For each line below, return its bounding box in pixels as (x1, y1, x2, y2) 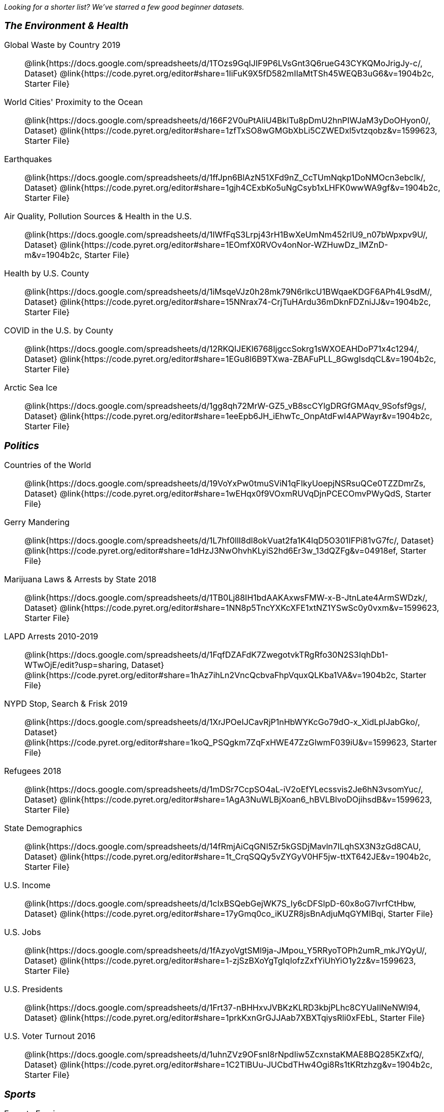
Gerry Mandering (4, 517, 70, 527)
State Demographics (4, 823, 82, 833)
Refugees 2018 (4, 766, 62, 776)
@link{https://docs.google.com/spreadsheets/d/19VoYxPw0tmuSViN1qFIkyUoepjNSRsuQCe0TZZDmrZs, (24, 478, 426, 488)
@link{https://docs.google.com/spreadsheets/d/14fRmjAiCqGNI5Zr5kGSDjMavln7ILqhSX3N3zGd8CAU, (24, 841, 421, 851)
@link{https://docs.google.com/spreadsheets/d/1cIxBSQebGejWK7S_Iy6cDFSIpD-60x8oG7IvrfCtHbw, (24, 898, 416, 909)
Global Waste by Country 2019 (4, 40, 121, 50)
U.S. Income (4, 880, 51, 890)
